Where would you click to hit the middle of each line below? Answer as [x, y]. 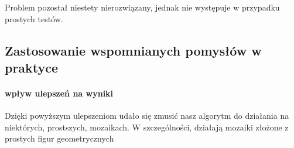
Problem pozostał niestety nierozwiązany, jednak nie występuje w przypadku [142, 7]
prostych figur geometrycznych [59, 138]
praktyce [32, 67]
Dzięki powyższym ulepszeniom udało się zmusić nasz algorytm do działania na [147, 116]
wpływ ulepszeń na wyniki [59, 93]
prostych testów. [34, 18]
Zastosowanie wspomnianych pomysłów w [133, 50]
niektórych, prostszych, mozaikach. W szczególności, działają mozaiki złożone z [147, 127]
